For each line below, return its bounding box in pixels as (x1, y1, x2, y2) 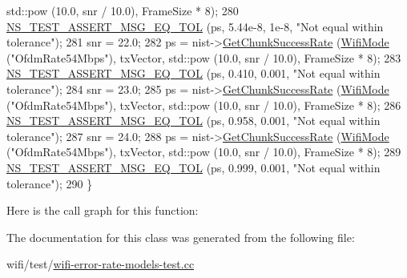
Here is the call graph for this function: (6, 202, 199, 219)
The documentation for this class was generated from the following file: (6, 228, 355, 245)
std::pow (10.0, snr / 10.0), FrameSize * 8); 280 (6, 2, 239, 18)
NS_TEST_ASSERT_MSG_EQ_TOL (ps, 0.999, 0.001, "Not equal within (6, 159, 381, 175)
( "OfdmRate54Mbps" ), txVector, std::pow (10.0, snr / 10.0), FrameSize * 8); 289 (6, 143, 401, 160)
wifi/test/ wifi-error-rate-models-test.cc (6, 256, 195, 272)
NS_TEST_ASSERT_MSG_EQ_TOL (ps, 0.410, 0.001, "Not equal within (6, 65, 381, 82)
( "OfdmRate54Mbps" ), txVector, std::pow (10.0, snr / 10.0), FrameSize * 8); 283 (6, 49, 401, 66)
